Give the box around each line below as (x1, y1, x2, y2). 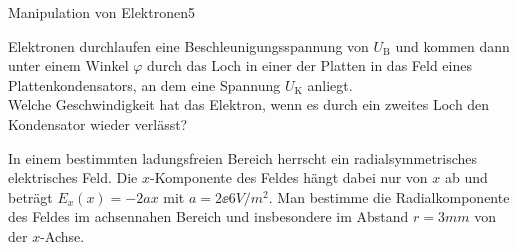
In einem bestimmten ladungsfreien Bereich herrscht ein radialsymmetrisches (8, 147, 478, 168)
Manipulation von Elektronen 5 (8, 2, 195, 22)
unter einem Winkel (8, 55, 129, 76)
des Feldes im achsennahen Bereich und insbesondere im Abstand (8, 206, 409, 227)
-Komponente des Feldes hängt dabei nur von (149, 167, 428, 188)
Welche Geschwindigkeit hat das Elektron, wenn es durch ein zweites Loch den (8, 94, 490, 115)
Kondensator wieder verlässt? (8, 113, 188, 134)
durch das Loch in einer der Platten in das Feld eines (147, 55, 472, 76)
